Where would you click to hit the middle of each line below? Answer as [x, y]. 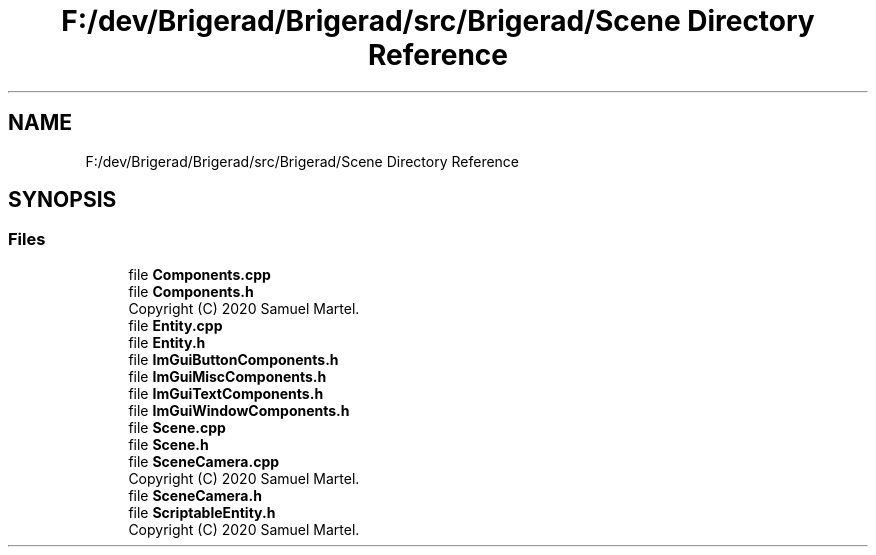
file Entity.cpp [175, 325]
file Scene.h [168, 444]
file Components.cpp [199, 274]
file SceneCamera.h [195, 495]
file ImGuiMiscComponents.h [227, 376]
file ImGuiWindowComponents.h [239, 410]
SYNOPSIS [62, 200]
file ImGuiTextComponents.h [226, 393]
